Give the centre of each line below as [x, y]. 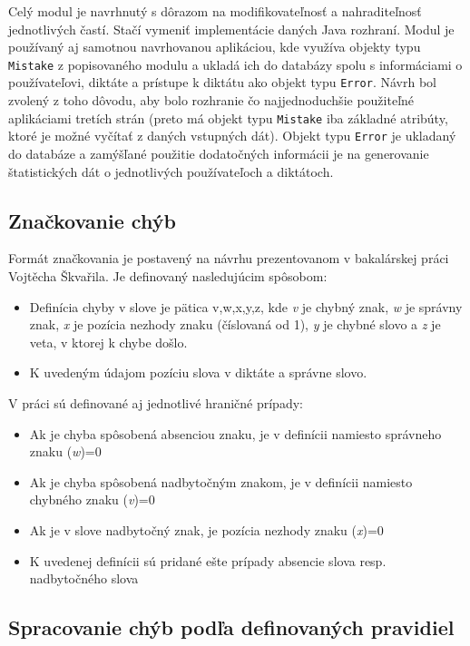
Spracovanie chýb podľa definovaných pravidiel [231, 627]
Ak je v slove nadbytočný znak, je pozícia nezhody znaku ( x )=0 [206, 529]
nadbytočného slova [84, 578]
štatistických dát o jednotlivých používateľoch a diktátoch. [171, 171]
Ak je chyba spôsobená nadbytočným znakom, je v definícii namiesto [221, 481]
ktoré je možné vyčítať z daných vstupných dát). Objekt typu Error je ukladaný [232, 136]
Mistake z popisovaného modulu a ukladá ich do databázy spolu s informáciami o [235, 64]
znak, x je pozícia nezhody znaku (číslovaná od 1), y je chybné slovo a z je [235, 324]
